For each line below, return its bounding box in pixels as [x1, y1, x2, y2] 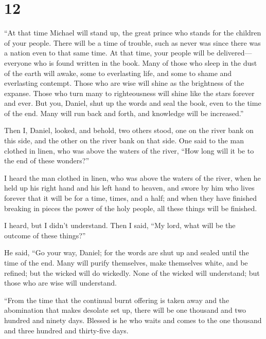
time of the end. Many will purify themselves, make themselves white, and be [4, 257, 248, 268]
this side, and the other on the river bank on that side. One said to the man [4, 135, 244, 146]
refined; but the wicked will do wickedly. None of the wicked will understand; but [4, 267, 260, 278]
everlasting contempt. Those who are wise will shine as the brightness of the [4, 78, 244, 88]
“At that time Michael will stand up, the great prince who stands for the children [4, 27, 261, 38]
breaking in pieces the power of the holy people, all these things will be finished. [4, 202, 257, 213]
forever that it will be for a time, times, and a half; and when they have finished [4, 193, 257, 203]
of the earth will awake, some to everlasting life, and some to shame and [4, 67, 232, 78]
